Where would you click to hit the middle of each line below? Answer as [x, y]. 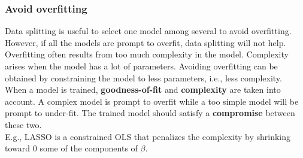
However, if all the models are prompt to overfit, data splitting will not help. [146, 42]
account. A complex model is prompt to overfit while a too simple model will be [152, 101]
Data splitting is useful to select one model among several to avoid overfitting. [148, 31]
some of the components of [89, 148]
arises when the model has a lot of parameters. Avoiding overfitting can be [141, 66]
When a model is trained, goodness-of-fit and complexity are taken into [143, 89]
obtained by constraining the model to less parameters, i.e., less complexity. [143, 78]
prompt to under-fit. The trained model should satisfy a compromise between [150, 113]
